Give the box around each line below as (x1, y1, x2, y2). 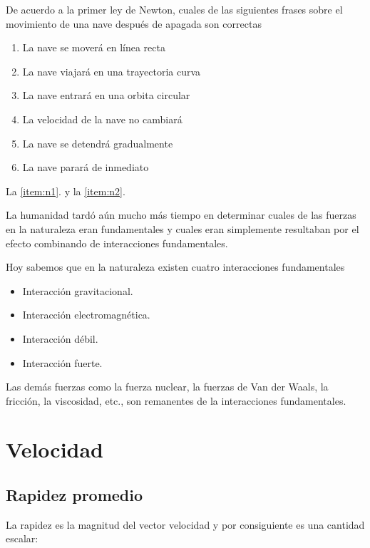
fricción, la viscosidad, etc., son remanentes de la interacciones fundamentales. (6, 393, 346, 408)
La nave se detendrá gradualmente (22, 135, 173, 150)
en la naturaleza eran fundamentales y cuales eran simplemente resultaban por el (6, 221, 359, 236)
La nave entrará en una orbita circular (22, 88, 190, 103)
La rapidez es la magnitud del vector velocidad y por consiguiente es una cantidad (6, 517, 365, 532)
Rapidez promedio (6, 484, 143, 506)
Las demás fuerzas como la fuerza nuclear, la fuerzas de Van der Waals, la (6, 379, 329, 394)
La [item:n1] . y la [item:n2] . (6, 183, 125, 198)
